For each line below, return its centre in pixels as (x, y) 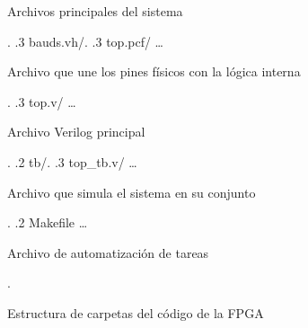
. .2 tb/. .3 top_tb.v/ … (72, 161)
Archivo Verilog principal (76, 132)
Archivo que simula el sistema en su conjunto (132, 192)
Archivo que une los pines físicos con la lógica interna (154, 71)
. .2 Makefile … (48, 222)
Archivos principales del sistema (95, 11)
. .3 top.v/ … (42, 101)
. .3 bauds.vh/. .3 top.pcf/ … (85, 41)
